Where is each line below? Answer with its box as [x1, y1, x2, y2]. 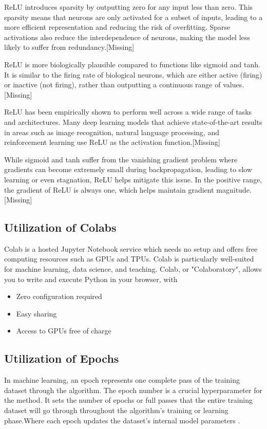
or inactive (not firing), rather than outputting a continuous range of [4, 79, 221, 90]
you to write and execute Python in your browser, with [4, 273, 178, 284]
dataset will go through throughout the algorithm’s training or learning [4, 405, 228, 416]
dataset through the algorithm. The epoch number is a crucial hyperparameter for [4, 384, 262, 395]
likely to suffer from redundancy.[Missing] [4, 42, 135, 52]
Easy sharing [16, 308, 57, 319]
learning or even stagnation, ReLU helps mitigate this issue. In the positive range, [4, 174, 262, 184]
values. [223, 79, 244, 90]
